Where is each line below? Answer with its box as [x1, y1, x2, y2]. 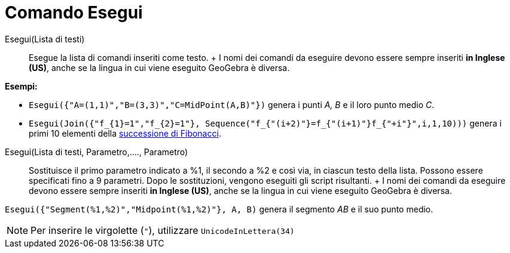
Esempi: [5, 81, 38, 91]
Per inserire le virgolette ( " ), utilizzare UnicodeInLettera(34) [30, 224, 295, 236]
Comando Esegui [5, 2, 143, 23]
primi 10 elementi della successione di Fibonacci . [29, 128, 221, 138]
